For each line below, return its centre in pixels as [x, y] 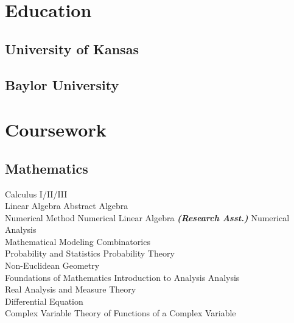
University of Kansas [72, 48]
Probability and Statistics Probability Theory [90, 253]
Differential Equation [44, 301]
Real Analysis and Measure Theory [71, 289]
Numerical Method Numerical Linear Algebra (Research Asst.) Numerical [147, 217]
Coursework [56, 130]
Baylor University [62, 84]
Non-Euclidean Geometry [52, 265]
